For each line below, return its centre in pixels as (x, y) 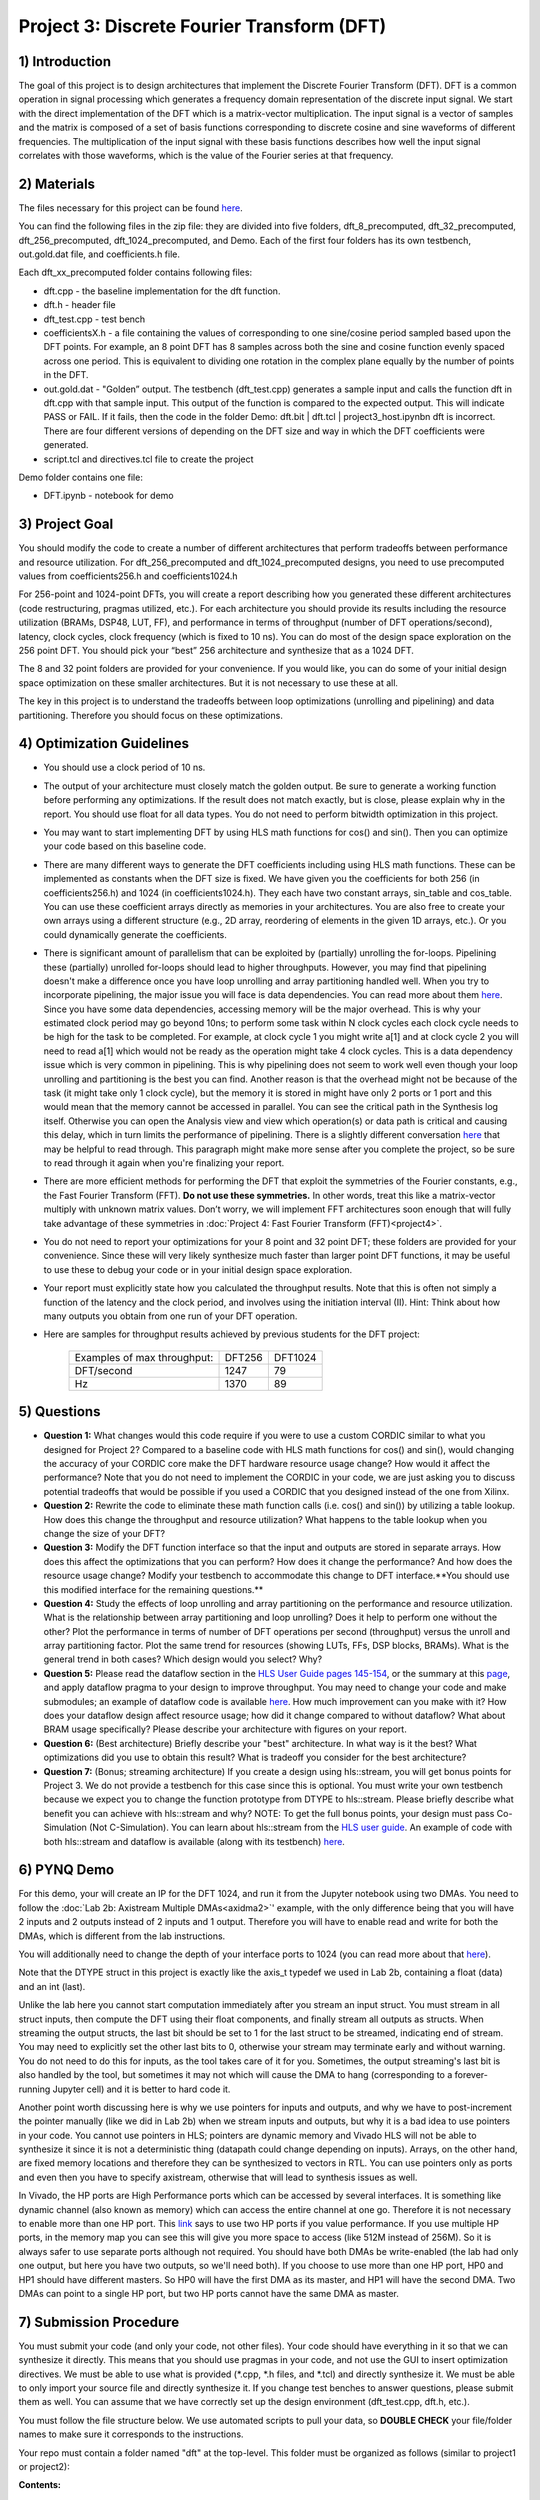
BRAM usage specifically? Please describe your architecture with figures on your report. (225, 1729)
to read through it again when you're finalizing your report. (164, 1163)
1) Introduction (65, 61)
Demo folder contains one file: (81, 477)
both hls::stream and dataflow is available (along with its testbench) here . (194, 1841)
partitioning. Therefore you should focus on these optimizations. (151, 715)
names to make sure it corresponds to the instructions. (131, 2434)
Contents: (40, 2485)
